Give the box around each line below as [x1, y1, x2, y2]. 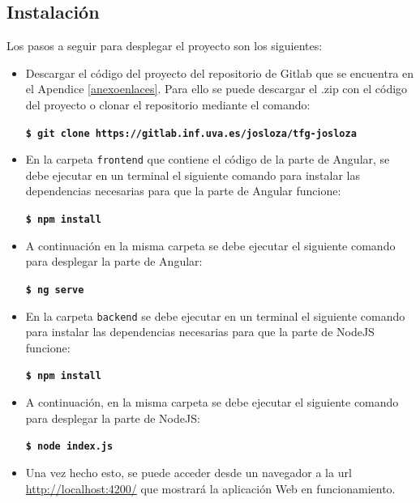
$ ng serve [25, 283, 84, 296]
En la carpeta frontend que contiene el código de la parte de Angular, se [25, 151, 390, 168]
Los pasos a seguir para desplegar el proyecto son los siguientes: [6, 37, 323, 54]
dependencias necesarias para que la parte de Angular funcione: [25, 182, 341, 199]
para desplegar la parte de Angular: [25, 253, 203, 270]
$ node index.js [25, 441, 114, 453]
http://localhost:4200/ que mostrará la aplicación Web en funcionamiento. [25, 480, 396, 497]
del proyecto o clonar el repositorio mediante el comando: [25, 96, 311, 113]
